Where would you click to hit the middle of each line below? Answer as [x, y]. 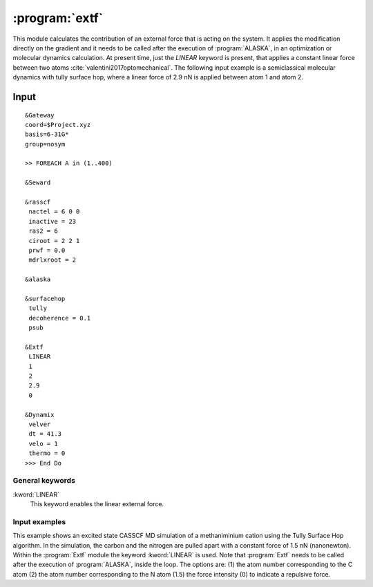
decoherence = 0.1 [60, 318]
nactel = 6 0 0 [54, 212]
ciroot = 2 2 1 [54, 241]
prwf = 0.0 [47, 250]
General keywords [44, 481]
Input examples [39, 521]
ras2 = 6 [43, 231]
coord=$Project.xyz [58, 125]
